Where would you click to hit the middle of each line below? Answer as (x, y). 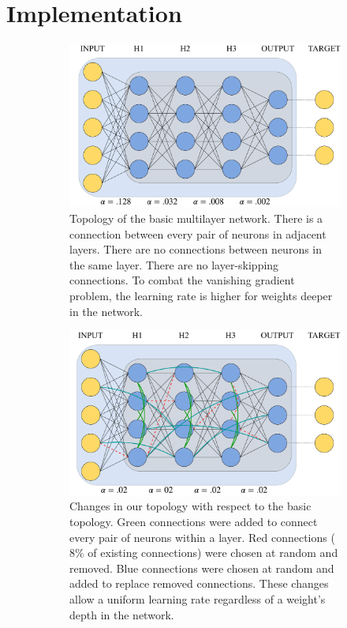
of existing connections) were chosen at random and (213, 553)
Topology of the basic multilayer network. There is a (196, 218)
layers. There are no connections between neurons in (196, 249)
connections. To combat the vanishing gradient (182, 280)
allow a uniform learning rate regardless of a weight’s (198, 598)
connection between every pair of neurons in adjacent (198, 233)
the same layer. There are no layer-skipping (174, 264)
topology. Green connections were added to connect (194, 521)
